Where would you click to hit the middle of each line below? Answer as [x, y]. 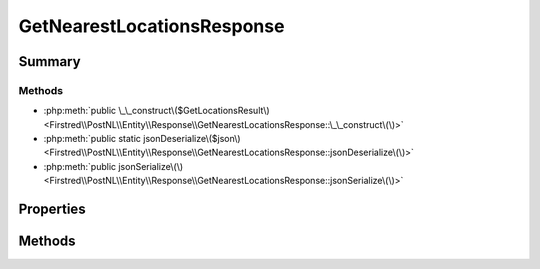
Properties [52, 209]
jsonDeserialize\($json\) [192, 139]
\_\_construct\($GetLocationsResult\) [194, 111]
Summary [49, 61]
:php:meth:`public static [92, 139]
